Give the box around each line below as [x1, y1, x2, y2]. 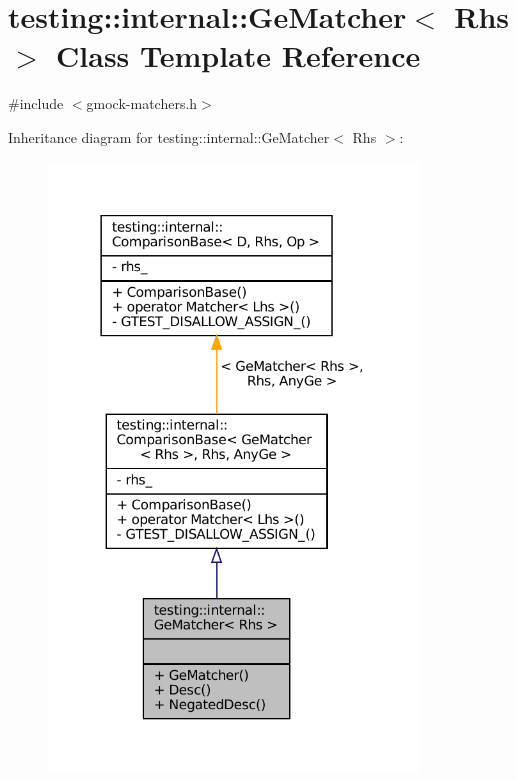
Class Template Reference [56, 35, 421, 76]
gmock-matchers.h [86, 93, 198, 114]
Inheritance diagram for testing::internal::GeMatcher [8, 126, 330, 147]
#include [8, 93, 64, 114]
